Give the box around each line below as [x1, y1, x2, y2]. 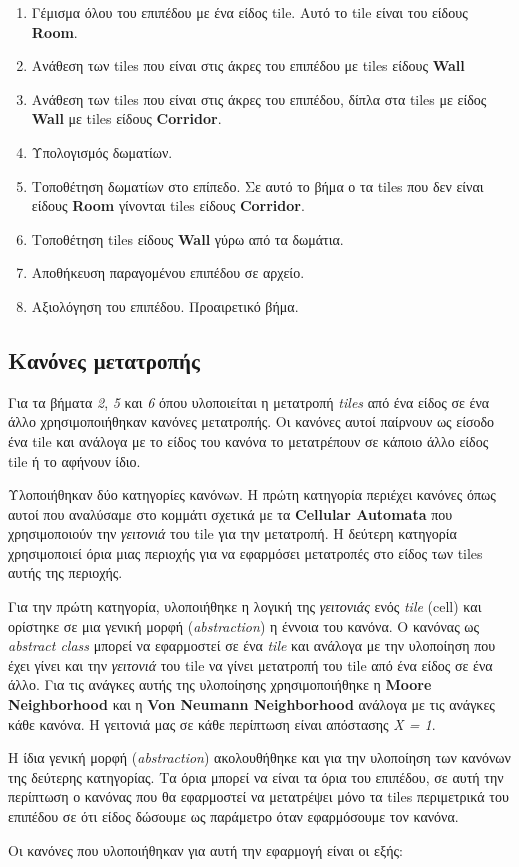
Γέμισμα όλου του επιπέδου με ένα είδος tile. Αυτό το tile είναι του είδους [31, 2, 468, 22]
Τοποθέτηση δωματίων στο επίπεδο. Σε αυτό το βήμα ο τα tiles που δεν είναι [31, 175, 484, 196]
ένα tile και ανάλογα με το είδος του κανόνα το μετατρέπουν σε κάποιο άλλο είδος [8, 430, 489, 451]
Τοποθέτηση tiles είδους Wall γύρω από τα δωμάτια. [31, 228, 344, 249]
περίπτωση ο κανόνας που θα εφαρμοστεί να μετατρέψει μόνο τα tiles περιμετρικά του [8, 786, 509, 807]
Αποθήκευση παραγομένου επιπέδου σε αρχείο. [31, 262, 305, 283]
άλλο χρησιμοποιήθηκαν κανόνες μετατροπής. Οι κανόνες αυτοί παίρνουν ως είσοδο [8, 411, 495, 432]
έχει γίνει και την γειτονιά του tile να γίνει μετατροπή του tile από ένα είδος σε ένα [8, 654, 493, 675]
